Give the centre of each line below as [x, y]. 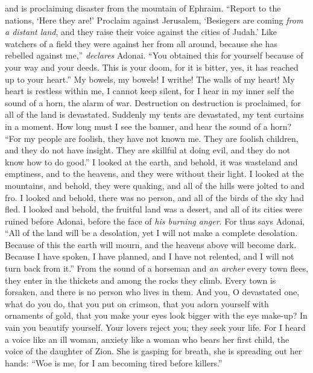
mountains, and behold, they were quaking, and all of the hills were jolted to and [155, 185]
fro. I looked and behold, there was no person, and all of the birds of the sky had [154, 197]
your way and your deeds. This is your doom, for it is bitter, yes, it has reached [152, 67]
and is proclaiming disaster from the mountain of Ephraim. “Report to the [143, 8]
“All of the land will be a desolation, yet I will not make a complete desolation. [151, 233]
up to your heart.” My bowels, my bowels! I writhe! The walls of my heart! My [150, 79]
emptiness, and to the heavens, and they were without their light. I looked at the [154, 174]
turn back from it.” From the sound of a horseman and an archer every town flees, [157, 268]
